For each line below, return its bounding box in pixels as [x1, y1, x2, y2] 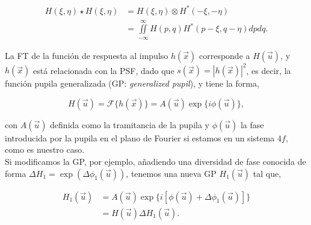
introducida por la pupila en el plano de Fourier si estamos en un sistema [5, 131, 275, 144]
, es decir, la [246, 64, 291, 76]
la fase [240, 118, 264, 131]
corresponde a [199, 49, 250, 61]
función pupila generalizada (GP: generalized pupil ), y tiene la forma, [5, 77, 259, 90]
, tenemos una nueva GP [126, 167, 217, 179]
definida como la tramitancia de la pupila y [50, 118, 209, 131]
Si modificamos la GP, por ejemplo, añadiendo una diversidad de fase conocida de [5, 155, 306, 168]
